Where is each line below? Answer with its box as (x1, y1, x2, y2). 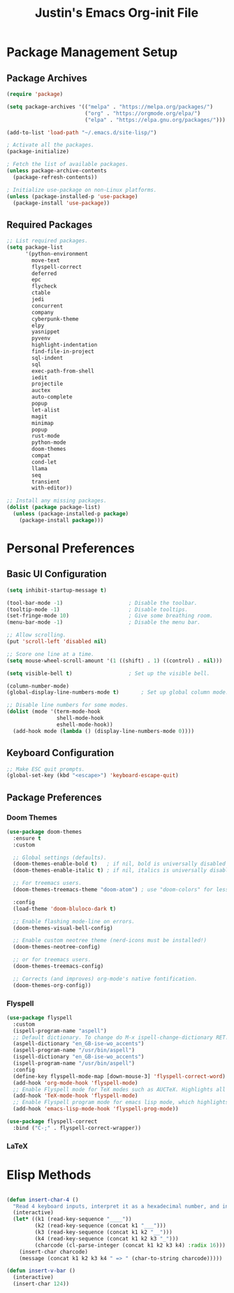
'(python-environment (24, 250, 89, 257)
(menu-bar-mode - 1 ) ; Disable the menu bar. (6, 619, 200, 626)
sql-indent (31, 354, 64, 361)
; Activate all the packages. (6, 141, 95, 148)
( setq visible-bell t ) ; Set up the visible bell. (6, 670, 210, 677)
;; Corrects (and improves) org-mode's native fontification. (13, 975, 198, 982)
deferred (31, 270, 57, 277)
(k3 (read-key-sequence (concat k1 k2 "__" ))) (34, 1229, 173, 1236)
